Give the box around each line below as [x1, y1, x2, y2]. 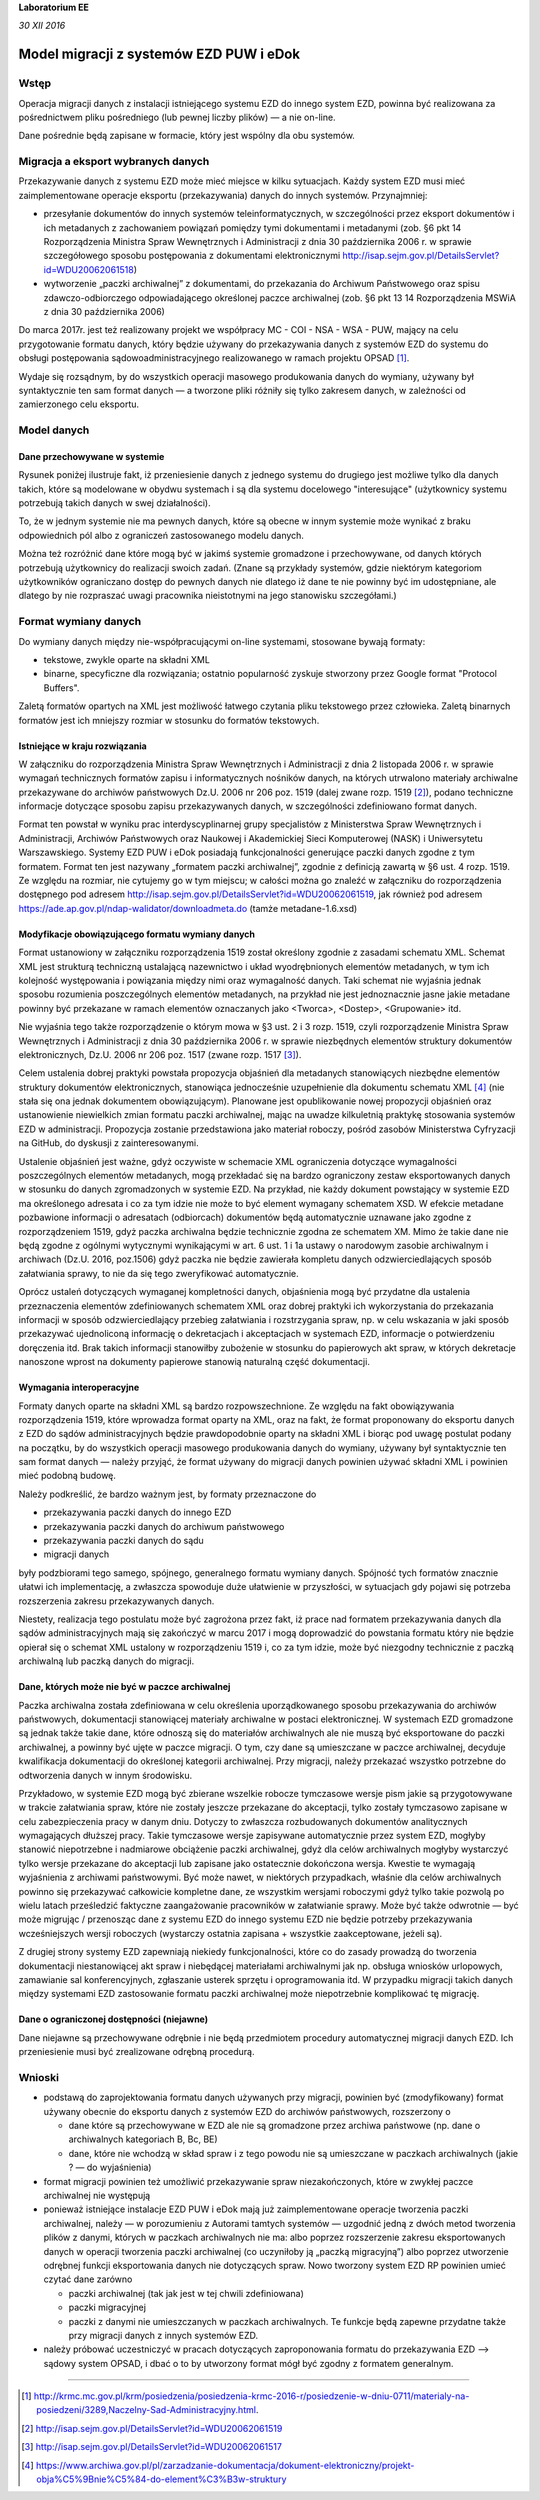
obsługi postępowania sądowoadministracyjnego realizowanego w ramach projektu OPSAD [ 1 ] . [18, 352, 410, 364]
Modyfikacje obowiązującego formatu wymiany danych [18, 928, 255, 940]
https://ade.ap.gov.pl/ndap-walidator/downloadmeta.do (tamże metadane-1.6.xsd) [18, 902, 358, 914]
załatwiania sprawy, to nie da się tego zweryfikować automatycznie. [18, 1267, 299, 1279]
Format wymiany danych [18, 615, 142, 629]
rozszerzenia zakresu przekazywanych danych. [18, 1595, 215, 1607]
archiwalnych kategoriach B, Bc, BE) [68, 2133, 219, 2145]
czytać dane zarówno [43, 2273, 133, 2285]
